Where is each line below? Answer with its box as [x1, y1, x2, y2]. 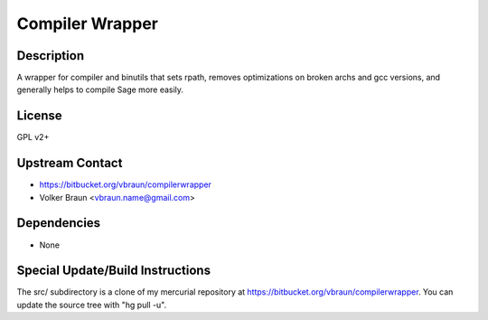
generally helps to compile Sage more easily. [16, 84, 184, 95]
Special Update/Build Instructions [16, 263, 211, 278]
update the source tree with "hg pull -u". [16, 299, 167, 310]
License [16, 108, 62, 124]
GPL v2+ [16, 132, 50, 143]
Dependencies [16, 215, 101, 231]
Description [16, 48, 85, 63]
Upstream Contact [16, 155, 123, 171]
